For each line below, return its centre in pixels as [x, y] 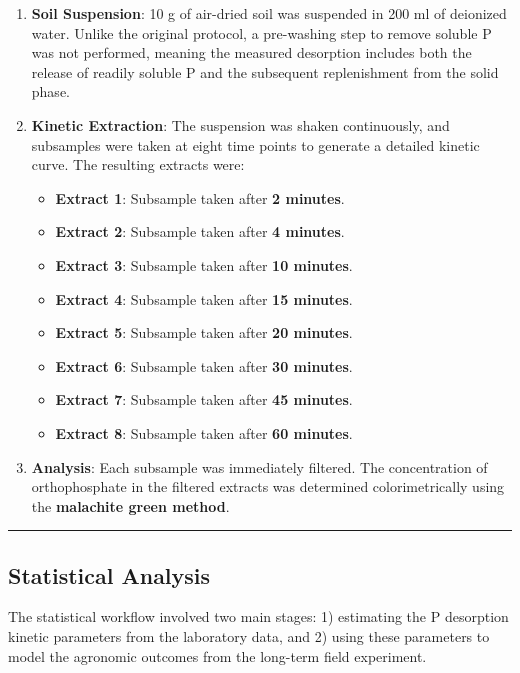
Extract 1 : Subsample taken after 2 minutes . [200, 197]
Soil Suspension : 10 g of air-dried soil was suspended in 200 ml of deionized [269, 13]
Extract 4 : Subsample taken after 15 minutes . [204, 298]
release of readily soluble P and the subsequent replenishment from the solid [265, 71]
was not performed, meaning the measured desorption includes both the [251, 52]
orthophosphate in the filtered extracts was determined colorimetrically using [268, 486]
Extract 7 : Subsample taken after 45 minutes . [204, 399]
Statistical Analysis [109, 574]
